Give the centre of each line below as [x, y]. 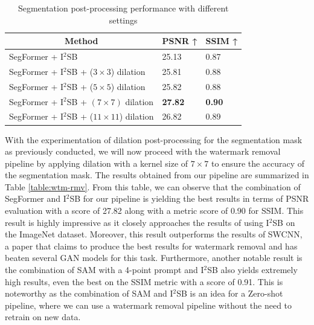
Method [82, 41]
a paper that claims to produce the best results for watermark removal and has [151, 246]
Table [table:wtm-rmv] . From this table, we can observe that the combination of [153, 186]
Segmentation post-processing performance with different [123, 8]
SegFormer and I [36, 198]
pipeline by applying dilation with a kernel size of [97, 163]
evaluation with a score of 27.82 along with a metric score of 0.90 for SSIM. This [154, 211]
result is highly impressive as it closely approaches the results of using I [137, 222]
